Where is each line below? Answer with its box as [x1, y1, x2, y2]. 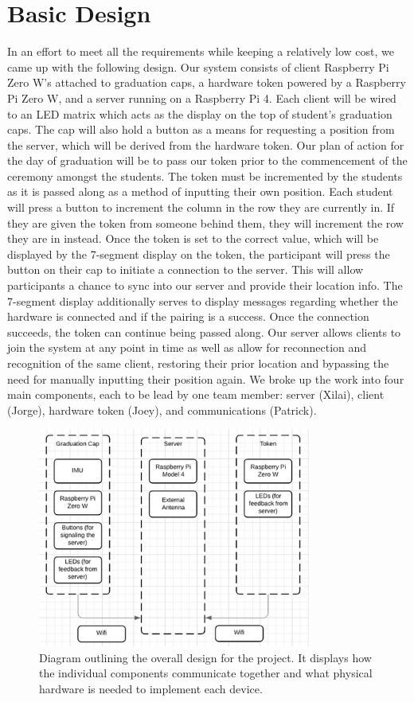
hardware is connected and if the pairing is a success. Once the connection [7, 308, 369, 325]
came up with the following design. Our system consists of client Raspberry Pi [7, 58, 389, 75]
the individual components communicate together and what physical [39, 665, 373, 681]
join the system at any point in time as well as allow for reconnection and [7, 339, 367, 356]
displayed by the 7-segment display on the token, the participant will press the [7, 245, 390, 262]
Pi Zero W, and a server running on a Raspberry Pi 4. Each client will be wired [7, 89, 396, 106]
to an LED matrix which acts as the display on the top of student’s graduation [7, 105, 393, 122]
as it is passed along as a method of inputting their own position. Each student [7, 183, 393, 200]
